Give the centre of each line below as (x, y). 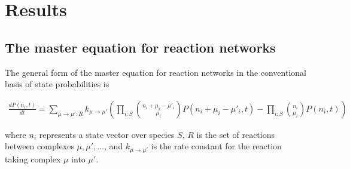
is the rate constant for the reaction (216, 146)
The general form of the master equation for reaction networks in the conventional (156, 72)
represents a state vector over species (107, 134)
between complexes (39, 146)
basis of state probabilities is (57, 84)
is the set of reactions (236, 134)
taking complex (33, 159)
